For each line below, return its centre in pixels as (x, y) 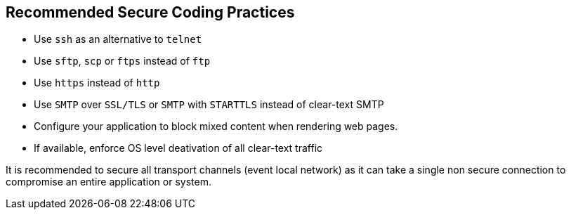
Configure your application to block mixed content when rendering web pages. (216, 126)
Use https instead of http (97, 83)
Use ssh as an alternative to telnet (118, 39)
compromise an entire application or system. (109, 182)
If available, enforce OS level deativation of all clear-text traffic (178, 148)
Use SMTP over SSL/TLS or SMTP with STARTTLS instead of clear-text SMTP (209, 105)
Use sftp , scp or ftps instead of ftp (122, 61)
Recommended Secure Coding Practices (150, 12)
